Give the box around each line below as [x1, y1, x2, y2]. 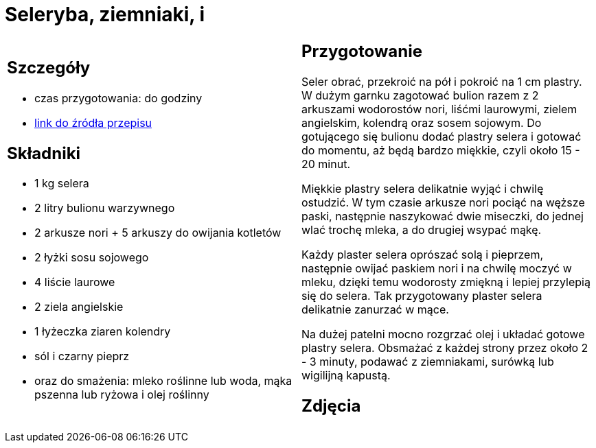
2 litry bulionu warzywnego [34, 201, 175, 215]
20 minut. [301, 156, 350, 171]
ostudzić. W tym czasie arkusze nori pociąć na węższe [301, 195, 585, 209]
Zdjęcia [301, 395, 361, 416]
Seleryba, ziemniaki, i [5, 3, 205, 26]
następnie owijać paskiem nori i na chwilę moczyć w [301, 261, 572, 275]
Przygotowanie [301, 40, 422, 61]
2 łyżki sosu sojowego [34, 250, 149, 265]
